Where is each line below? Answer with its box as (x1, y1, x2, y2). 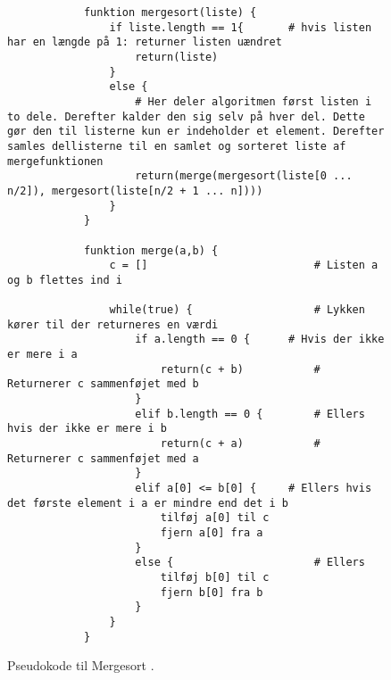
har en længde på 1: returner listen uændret (7, 36, 282, 49)
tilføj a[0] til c (160, 511, 270, 525)
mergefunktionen (7, 154, 104, 168)
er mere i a (7, 348, 78, 361)
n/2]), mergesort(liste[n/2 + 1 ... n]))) (7, 184, 263, 197)
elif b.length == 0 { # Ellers (135, 407, 365, 420)
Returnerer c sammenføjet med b (7, 377, 199, 391)
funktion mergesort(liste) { (83, 6, 257, 19)
